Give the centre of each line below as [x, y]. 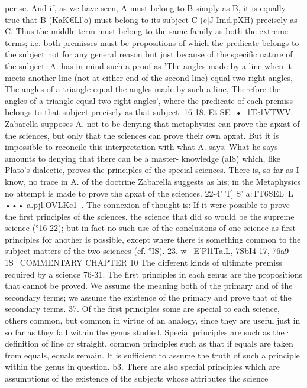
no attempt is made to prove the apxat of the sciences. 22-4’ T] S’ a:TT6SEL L [149, 193]
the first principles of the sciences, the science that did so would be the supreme [150, 216]
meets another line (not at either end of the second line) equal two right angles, [149, 77]
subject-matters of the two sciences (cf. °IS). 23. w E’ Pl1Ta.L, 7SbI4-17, [137, 251]
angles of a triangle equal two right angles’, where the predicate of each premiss [149, 100]
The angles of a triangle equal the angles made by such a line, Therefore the [143, 89]
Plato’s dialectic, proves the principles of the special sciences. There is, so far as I [152, 170]
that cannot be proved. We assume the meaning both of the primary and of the [149, 286]
